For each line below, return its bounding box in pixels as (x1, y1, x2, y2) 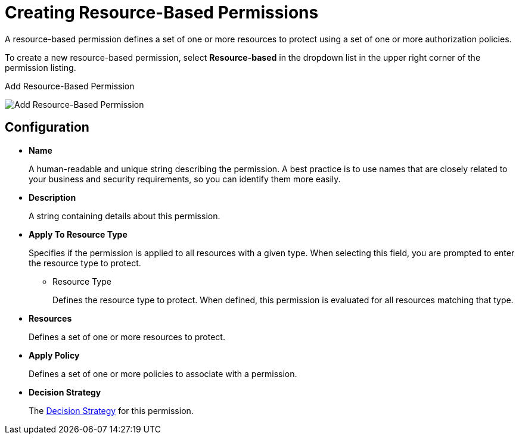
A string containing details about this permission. (29, 210, 220, 221)
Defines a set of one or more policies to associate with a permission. (29, 368, 297, 379)
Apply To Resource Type (29, 229, 128, 239)
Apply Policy (29, 350, 80, 360)
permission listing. (5, 62, 76, 73)
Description (29, 192, 76, 203)
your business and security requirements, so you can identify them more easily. (29, 173, 341, 184)
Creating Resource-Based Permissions (5, 2, 319, 23)
